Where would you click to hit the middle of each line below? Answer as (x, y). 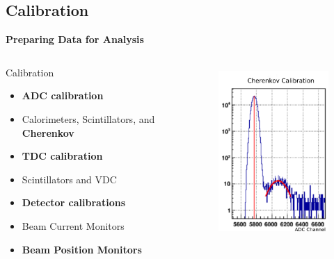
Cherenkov (48, 132)
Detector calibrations (74, 202)
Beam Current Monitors (73, 225)
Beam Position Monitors (82, 249)
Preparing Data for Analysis (75, 39)
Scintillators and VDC (69, 179)
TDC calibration (62, 156)
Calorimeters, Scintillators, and (88, 118)
